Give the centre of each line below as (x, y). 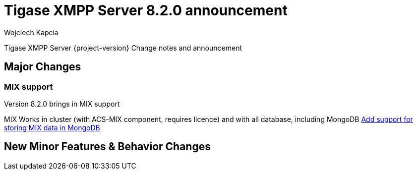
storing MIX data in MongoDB (52, 127)
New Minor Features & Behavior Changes (107, 147)
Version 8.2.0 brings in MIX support (62, 104)
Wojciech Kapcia (31, 32)
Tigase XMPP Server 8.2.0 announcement (146, 10)
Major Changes (43, 67)
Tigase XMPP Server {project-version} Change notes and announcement (123, 48)
